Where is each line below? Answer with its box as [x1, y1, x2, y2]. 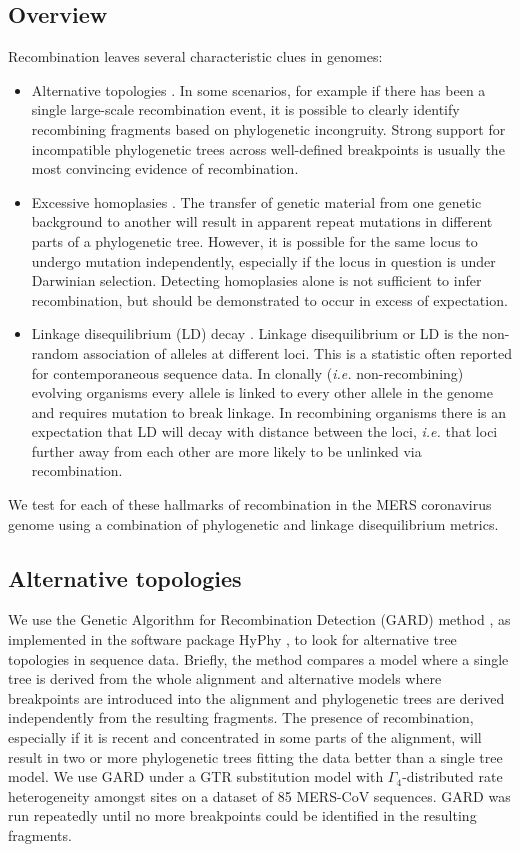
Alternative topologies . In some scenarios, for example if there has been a [31, 79, 486, 100]
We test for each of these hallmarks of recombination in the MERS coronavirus [8, 494, 492, 515]
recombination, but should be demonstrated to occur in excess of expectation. [31, 289, 508, 310]
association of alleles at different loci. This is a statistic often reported [83, 342, 512, 363]
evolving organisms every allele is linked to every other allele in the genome [31, 382, 493, 403]
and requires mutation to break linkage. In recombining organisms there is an [31, 401, 507, 422]
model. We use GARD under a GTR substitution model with [8, 766, 384, 787]
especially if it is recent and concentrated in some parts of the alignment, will [8, 727, 482, 748]
